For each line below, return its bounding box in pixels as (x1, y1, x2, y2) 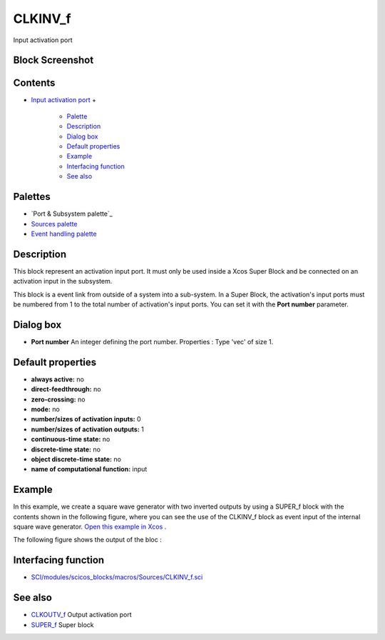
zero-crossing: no (31, 395, 86, 404)
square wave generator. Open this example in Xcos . (13, 522, 167, 531)
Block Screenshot (13, 54, 94, 66)
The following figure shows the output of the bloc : (13, 536, 162, 544)
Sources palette (31, 219, 78, 228)
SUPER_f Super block (31, 620, 94, 629)
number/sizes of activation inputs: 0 (31, 415, 142, 424)
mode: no (31, 404, 60, 414)
